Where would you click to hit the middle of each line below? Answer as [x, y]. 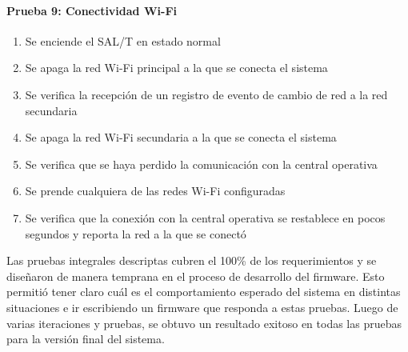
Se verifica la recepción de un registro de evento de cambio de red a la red [206, 94]
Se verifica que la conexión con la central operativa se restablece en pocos [205, 217]
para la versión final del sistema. [86, 339]
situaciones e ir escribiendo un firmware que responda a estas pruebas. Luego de [202, 307]
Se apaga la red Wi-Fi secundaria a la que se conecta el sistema [181, 137]
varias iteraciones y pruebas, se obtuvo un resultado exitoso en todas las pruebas [204, 323]
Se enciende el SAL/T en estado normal [123, 40]
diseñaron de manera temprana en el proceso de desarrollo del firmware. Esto [196, 276]
